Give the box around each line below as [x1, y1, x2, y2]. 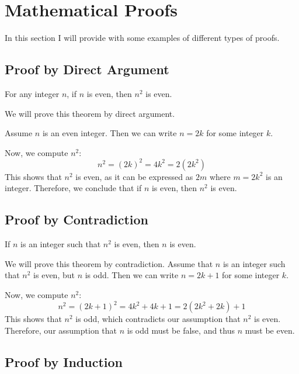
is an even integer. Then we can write [42, 127, 177, 139]
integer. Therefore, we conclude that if [5, 182, 142, 194]
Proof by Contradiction [5, 210, 149, 228]
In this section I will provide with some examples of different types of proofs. [5, 32, 280, 44]
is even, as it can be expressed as [75, 170, 193, 182]
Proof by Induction [5, 352, 123, 370]
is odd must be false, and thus [127, 324, 235, 336]
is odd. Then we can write [85, 269, 179, 281]
